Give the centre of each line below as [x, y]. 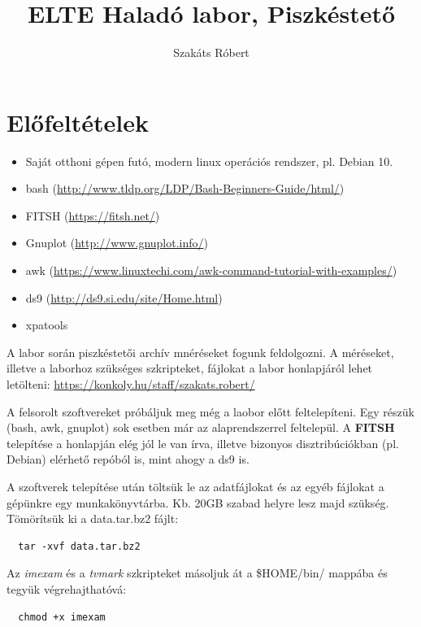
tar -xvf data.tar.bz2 [79, 546]
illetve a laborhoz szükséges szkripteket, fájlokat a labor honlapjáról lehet [190, 368]
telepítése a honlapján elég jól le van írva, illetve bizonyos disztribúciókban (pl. [203, 443]
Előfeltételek [78, 122]
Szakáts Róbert [211, 52]
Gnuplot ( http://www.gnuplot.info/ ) [117, 243]
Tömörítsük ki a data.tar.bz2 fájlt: [93, 518]
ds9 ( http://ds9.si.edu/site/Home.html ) [124, 297]
